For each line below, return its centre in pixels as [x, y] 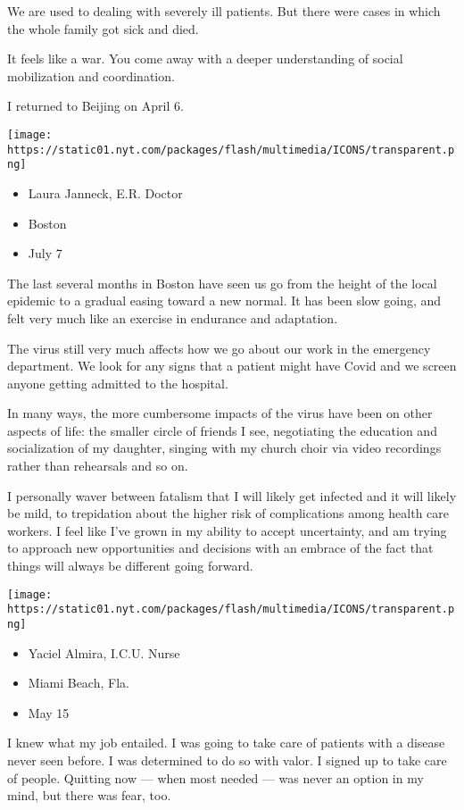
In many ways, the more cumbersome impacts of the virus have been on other [220, 413]
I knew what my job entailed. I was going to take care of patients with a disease [226, 743]
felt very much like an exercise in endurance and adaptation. [173, 317]
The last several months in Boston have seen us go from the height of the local [222, 283]
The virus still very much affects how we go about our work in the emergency [219, 348]
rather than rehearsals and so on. [98, 466]
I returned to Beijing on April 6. [95, 106]
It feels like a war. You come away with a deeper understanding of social [205, 58]
